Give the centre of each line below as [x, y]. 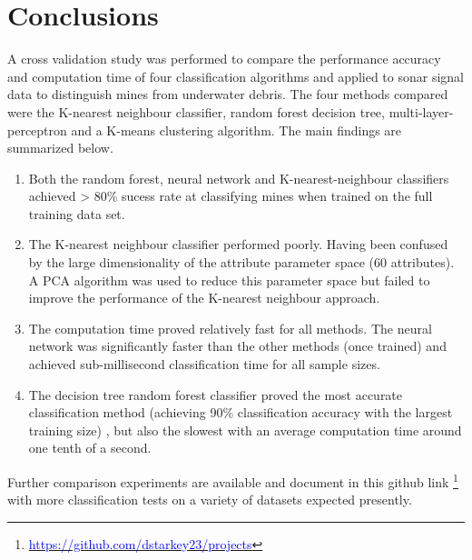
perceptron [37, 130]
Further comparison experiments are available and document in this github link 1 [233, 480]
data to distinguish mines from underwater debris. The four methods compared [228, 94]
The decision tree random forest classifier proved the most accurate [216, 394]
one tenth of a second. [90, 448]
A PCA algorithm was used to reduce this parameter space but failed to [229, 280]
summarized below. [60, 148]
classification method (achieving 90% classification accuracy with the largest [241, 412]
